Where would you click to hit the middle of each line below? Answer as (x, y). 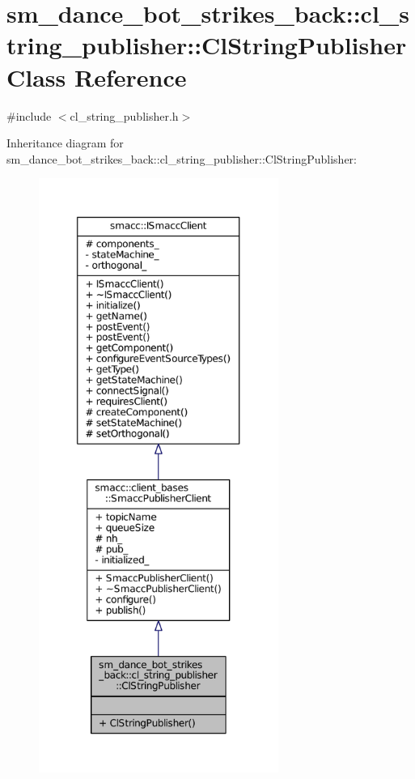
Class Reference (97, 77)
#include (29, 115)
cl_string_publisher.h (124, 115)
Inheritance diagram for (65, 143)
